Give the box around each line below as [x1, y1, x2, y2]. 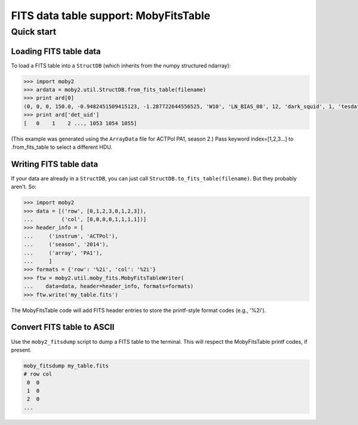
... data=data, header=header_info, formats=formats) [23, 283, 194, 290]
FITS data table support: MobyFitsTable [11, 9, 211, 22]
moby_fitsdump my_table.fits [23, 362, 109, 369]
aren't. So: [11, 183, 37, 191]
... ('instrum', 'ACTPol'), [23, 233, 119, 239]
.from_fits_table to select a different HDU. [11, 143, 113, 151]
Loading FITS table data [11, 46, 101, 56]
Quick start [11, 26, 57, 37]
